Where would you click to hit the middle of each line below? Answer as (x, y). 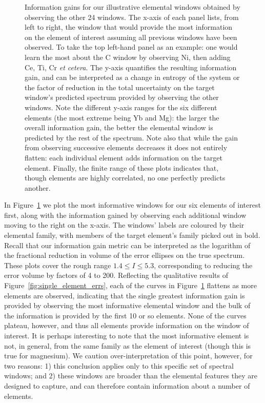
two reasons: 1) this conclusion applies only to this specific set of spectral (119, 365)
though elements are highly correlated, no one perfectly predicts (125, 178)
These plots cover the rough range (58, 265)
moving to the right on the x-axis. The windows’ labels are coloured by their (124, 225)
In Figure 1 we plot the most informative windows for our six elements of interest (132, 205)
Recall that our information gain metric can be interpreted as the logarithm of (127, 245)
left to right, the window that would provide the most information (129, 27)
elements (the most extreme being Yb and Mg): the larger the (122, 117)
